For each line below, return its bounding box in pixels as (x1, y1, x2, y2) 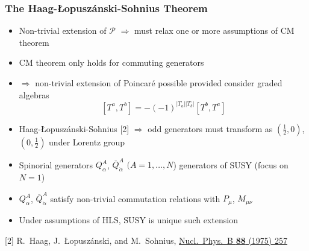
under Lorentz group (49, 135, 125, 148)
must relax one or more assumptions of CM (134, 24, 295, 37)
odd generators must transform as (148, 122, 273, 135)
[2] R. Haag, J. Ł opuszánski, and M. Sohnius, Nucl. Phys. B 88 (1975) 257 (5, 234, 287, 246)
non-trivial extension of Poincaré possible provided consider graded (35, 77, 282, 89)
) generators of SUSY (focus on (173, 158, 289, 171)
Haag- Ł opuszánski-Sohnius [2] (19, 122, 130, 135)
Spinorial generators (19, 158, 93, 171)
